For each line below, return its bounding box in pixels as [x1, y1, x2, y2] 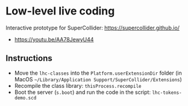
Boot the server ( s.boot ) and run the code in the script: [14, 89, 151, 96]
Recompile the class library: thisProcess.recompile [14, 82, 142, 89]
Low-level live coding [5, 4, 115, 18]
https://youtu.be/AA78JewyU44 [14, 36, 94, 43]
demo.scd [14, 95, 37, 101]
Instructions [5, 53, 52, 64]
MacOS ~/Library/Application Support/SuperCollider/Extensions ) [14, 75, 182, 83]
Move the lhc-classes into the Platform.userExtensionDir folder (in [14, 69, 182, 76]
